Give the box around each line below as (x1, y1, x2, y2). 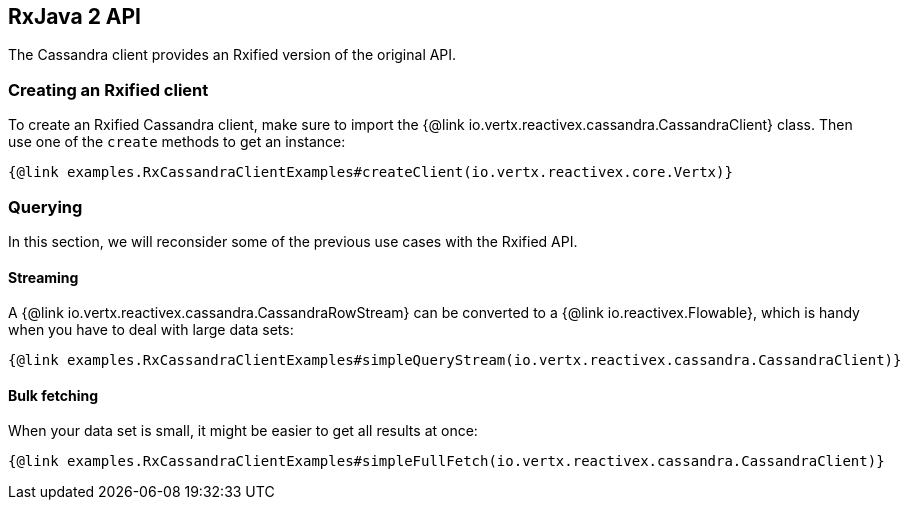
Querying (8, 196, 83, 217)
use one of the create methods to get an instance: (8, 133, 346, 151)
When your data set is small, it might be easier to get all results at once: (8, 422, 478, 440)
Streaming (8, 268, 79, 286)
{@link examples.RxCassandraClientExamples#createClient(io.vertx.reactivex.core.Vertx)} (8, 164, 733, 181)
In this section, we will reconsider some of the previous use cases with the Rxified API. (8, 232, 578, 250)
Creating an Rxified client (8, 79, 209, 100)
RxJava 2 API (8, 4, 142, 29)
